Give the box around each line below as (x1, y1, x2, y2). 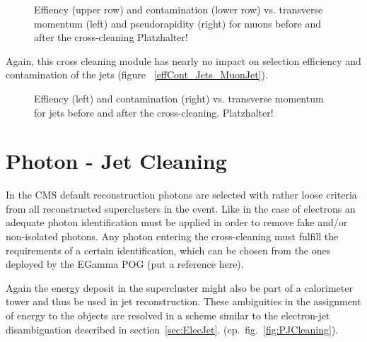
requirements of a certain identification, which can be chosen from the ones (6, 242, 331, 257)
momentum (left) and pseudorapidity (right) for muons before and (34, 16, 321, 30)
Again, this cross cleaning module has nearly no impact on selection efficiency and (6, 53, 361, 68)
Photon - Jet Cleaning (6, 146, 227, 175)
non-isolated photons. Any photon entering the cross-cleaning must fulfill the (6, 229, 339, 244)
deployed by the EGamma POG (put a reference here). (6, 256, 244, 271)
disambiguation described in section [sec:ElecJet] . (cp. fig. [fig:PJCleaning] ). (6, 322, 339, 336)
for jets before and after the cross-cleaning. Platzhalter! (34, 105, 274, 119)
